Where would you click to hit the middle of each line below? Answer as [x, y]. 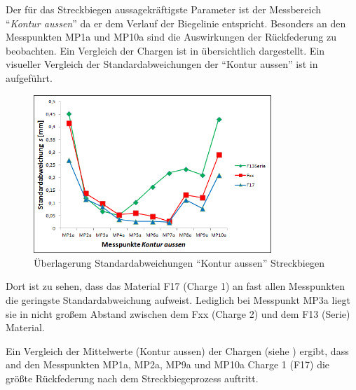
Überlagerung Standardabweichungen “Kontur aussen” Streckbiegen [179, 262]
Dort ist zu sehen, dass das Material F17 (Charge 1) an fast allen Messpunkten [176, 286]
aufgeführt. [29, 77]
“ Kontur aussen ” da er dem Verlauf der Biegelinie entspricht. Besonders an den [176, 23]
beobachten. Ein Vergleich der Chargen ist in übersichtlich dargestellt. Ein [165, 50]
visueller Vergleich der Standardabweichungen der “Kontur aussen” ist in [162, 64]
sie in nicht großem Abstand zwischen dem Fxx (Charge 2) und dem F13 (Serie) [178, 313]
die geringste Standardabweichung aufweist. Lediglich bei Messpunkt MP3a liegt [178, 300]
